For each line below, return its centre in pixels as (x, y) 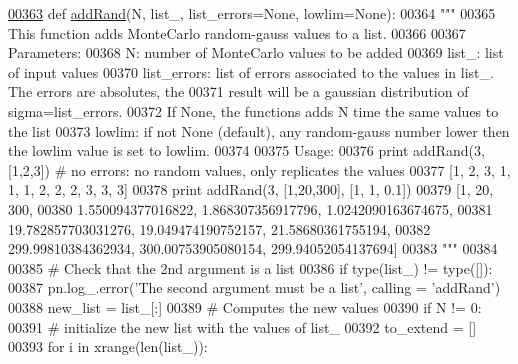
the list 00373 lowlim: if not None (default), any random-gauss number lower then (259, 130)
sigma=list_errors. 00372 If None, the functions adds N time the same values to (253, 110)
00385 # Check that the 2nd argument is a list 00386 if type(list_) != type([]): (250, 267)
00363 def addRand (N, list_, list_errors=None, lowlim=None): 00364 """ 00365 (252, 13)
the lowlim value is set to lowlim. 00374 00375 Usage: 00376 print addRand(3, (246, 150)
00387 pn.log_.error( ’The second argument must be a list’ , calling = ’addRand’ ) (254, 287)
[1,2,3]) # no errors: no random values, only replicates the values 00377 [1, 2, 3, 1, (259, 169)
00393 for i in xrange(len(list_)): (108, 346)
